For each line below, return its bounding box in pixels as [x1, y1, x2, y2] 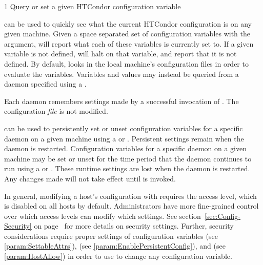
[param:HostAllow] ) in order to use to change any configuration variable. [4, 251, 232, 261]
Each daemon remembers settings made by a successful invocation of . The [4, 95, 239, 106]
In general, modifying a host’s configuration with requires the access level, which [4, 190, 257, 201]
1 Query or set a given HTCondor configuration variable [4, 1, 181, 11]
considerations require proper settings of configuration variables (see [4, 230, 218, 241]
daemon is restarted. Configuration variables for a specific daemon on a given [4, 143, 247, 154]
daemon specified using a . [4, 78, 87, 89]
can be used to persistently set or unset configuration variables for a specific [4, 123, 243, 133]
